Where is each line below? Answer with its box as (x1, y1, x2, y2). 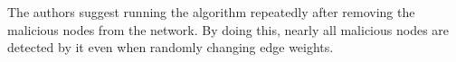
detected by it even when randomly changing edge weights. (7, 38, 334, 57)
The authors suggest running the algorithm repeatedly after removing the (7, 3, 415, 21)
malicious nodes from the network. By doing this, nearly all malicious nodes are (7, 20, 450, 39)
